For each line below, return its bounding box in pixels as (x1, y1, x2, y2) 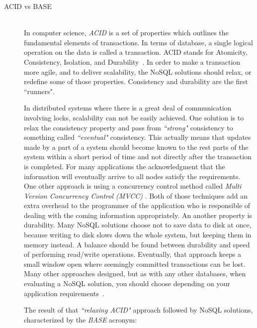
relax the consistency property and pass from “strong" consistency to (24, 122, 233, 132)
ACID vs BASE (4, 1, 52, 11)
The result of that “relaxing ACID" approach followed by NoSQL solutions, (24, 305, 253, 315)
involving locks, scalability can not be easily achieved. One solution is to (24, 112, 244, 122)
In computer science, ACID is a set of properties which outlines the (24, 27, 229, 38)
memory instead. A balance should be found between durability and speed (24, 239, 250, 249)
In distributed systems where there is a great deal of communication (24, 103, 232, 113)
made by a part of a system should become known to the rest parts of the (24, 141, 249, 152)
